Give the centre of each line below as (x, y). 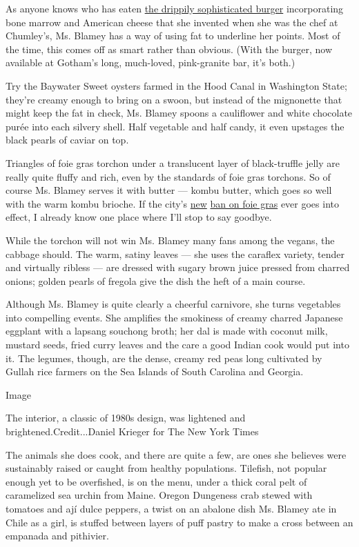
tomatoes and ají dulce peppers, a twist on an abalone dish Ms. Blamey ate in (171, 508)
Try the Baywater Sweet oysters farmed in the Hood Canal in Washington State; (176, 85)
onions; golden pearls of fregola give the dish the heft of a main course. (156, 280)
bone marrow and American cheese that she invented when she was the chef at (172, 22)
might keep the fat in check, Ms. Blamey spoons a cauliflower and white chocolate (179, 113)
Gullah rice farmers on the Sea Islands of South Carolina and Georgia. (155, 371)
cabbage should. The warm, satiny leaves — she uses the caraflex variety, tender (175, 253)
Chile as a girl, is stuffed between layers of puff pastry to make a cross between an (179, 522)
